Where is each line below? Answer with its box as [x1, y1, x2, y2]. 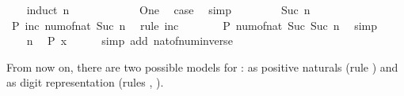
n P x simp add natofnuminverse [26, 32, 233, 49]
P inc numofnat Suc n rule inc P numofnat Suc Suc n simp [11, 17, 378, 33]
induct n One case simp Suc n [26, 2, 311, 17]
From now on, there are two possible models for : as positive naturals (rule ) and [6, 58, 398, 75]
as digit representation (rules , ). [6, 74, 164, 90]
